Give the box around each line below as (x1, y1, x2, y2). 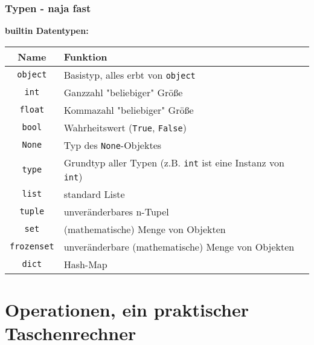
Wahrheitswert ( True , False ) (63, 120, 187, 134)
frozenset (10, 241, 54, 252)
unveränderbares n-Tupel (63, 204, 169, 218)
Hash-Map (63, 257, 107, 271)
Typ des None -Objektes (63, 137, 162, 152)
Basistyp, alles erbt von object (63, 67, 196, 82)
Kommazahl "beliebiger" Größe (63, 102, 194, 117)
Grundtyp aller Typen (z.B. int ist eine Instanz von (63, 155, 284, 169)
